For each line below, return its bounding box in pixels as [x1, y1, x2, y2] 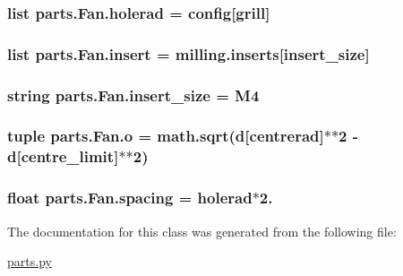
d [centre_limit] [7, 145, 119, 168]
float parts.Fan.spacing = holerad [7, 186, 253, 209]
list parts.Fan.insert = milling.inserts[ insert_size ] [7, 42, 370, 65]
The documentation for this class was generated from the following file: [7, 221, 397, 240]
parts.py [7, 252, 52, 271]
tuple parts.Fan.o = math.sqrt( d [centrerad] [7, 125, 324, 147]
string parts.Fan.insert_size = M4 [7, 83, 260, 106]
